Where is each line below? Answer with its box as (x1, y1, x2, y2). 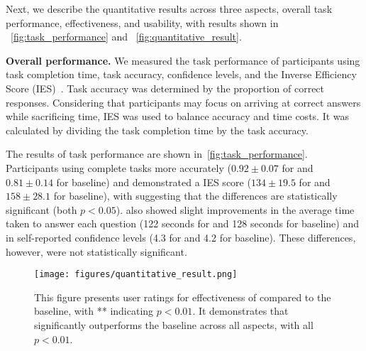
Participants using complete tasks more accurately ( (6, 160, 231, 175)
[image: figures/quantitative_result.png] (34, 269, 238, 280)
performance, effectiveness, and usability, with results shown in (6, 15, 279, 30)
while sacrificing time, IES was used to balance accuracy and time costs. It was (6, 109, 350, 124)
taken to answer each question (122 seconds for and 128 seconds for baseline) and (6, 216, 360, 231)
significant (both (6, 202, 77, 217)
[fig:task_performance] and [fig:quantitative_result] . (11, 29, 242, 44)
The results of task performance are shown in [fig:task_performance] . (6, 146, 308, 161)
